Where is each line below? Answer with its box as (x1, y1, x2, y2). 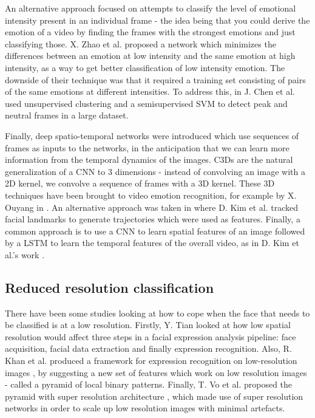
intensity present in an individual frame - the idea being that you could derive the (5, 13, 310, 26)
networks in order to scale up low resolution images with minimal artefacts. (5, 402, 285, 414)
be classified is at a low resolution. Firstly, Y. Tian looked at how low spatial (5, 318, 291, 331)
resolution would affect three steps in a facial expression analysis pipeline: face (5, 330, 296, 343)
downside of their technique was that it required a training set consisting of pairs (5, 73, 306, 86)
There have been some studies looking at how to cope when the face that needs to (5, 306, 310, 319)
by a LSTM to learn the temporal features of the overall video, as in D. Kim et (5, 236, 299, 249)
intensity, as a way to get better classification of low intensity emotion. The (5, 61, 285, 74)
